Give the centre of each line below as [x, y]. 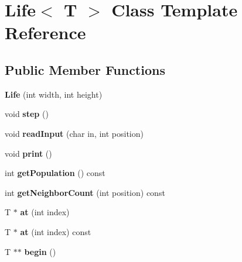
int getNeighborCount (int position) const [85, 192]
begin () [40, 251]
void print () [28, 153]
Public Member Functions [85, 69]
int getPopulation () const [55, 173]
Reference [45, 32]
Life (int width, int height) [54, 94]
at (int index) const [56, 231]
